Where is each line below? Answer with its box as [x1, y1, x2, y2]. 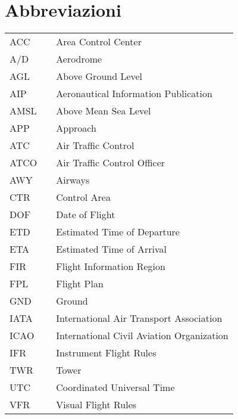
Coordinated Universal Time [56, 380, 175, 395]
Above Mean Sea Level [56, 104, 151, 118]
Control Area [56, 190, 111, 204]
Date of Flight [56, 207, 115, 222]
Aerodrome [56, 52, 102, 66]
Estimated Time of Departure [56, 225, 180, 239]
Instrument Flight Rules [56, 346, 156, 360]
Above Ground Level [56, 69, 143, 83]
